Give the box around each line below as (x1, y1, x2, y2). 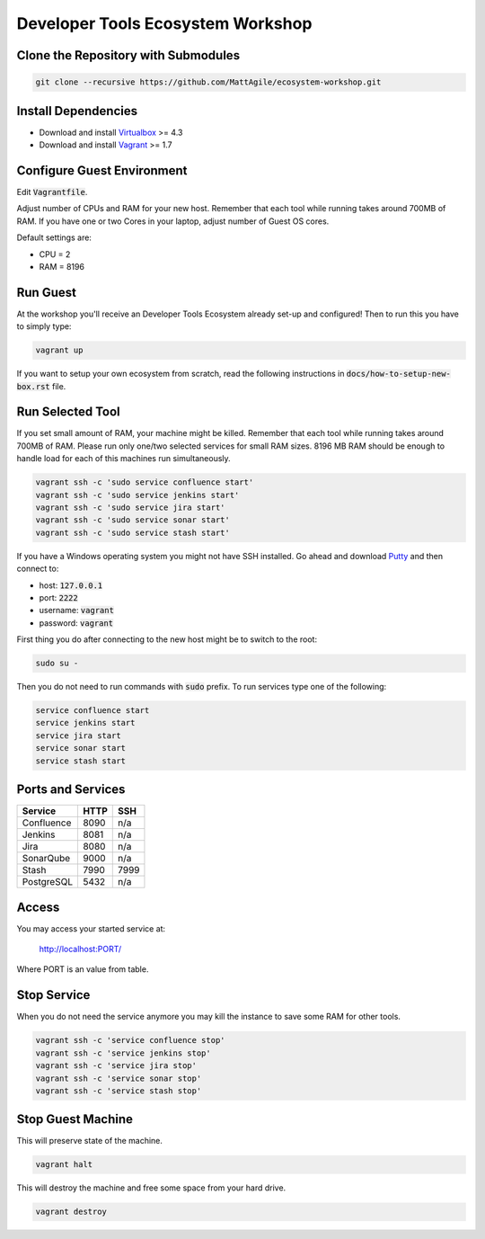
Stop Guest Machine (16, 1111, 134, 1128)
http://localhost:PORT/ (39, 944, 122, 955)
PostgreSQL (22, 876, 74, 888)
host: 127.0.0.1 (39, 580, 103, 591)
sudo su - (35, 658, 79, 669)
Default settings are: (16, 232, 92, 243)
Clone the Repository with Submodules (16, 48, 241, 63)
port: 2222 (39, 592, 78, 602)
